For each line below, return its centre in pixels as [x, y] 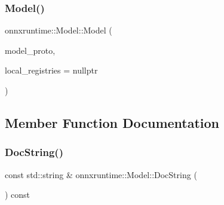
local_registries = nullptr [51, 70]
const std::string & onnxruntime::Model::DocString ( [101, 174]
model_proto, [30, 50]
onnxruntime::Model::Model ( [59, 30]
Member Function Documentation [112, 122]
